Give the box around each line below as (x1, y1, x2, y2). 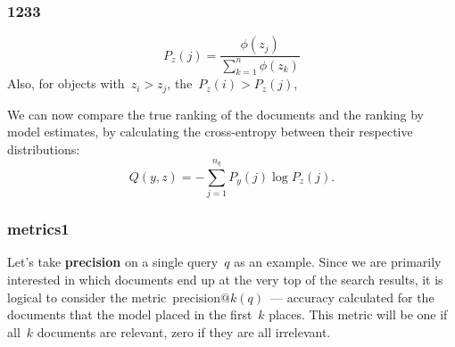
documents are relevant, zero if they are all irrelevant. (37, 322, 331, 341)
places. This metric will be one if (269, 305, 448, 324)
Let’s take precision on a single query (7, 252, 219, 271)
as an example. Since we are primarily (234, 252, 442, 271)
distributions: (7, 140, 80, 159)
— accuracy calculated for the (269, 287, 434, 306)
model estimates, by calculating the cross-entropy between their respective (7, 122, 413, 141)
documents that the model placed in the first (7, 305, 252, 324)
